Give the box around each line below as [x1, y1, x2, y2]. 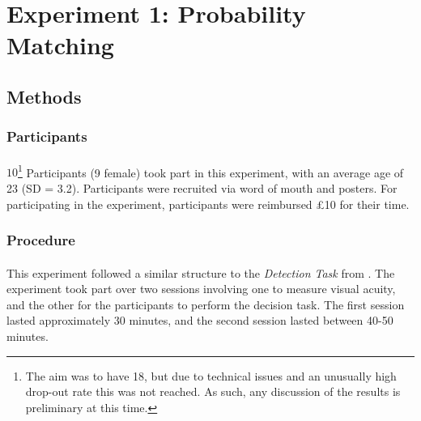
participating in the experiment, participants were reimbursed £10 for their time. [6, 195, 410, 212]
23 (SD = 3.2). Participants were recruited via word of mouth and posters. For [6, 180, 398, 197]
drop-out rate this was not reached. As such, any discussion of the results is [25, 383, 401, 400]
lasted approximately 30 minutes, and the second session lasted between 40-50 [6, 312, 393, 329]
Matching [6, 28, 114, 62]
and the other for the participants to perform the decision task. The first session [6, 296, 405, 313]
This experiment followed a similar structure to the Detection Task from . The [6, 264, 395, 281]
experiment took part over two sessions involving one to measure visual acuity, [6, 280, 396, 297]
